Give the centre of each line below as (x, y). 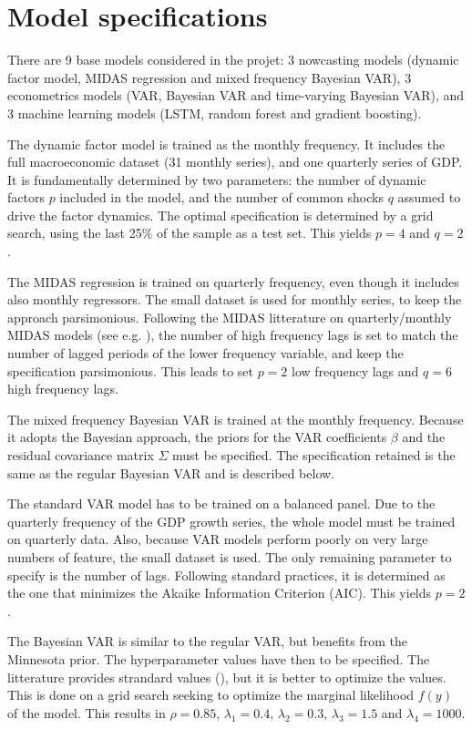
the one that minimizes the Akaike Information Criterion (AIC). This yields (220, 593)
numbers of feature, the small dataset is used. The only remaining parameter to (230, 556)
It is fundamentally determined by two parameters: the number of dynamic (217, 179)
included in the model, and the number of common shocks (221, 197)
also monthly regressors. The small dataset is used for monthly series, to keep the (235, 299)
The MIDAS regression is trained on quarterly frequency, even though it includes (233, 281)
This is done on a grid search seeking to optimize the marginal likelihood (211, 695)
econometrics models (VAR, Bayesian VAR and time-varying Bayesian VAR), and (236, 95)
